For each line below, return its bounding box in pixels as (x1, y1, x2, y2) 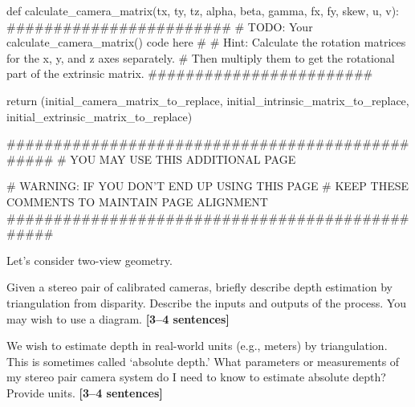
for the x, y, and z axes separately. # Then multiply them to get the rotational (6, 49, 395, 66)
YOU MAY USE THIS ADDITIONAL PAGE (70, 150, 296, 167)
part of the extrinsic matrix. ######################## (6, 65, 373, 82)
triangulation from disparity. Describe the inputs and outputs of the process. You (6, 294, 406, 311)
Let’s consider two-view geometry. (6, 251, 173, 268)
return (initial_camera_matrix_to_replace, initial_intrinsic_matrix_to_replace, (6, 92, 409, 108)
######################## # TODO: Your (6, 18, 313, 35)
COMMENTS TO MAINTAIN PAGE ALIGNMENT (6, 193, 268, 210)
